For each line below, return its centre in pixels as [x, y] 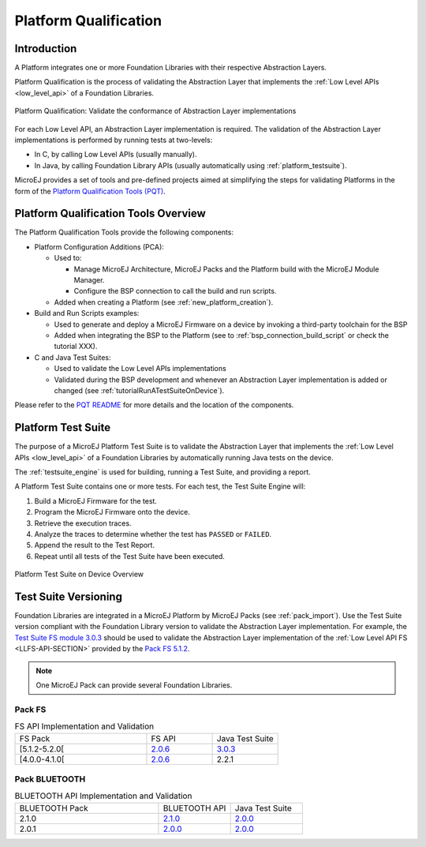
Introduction [46, 49]
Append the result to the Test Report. [95, 545]
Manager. [89, 280]
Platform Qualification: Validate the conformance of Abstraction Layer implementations [155, 111]
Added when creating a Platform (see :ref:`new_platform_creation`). [164, 302]
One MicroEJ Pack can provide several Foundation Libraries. [134, 685]
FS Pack [35, 738]
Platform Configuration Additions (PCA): [99, 247]
